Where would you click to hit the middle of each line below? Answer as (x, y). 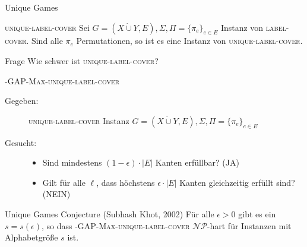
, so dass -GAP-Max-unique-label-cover (115, 225)
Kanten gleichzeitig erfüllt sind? (237, 182)
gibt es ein (257, 213)
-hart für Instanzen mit (249, 225)
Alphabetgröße (31, 237)
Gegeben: (22, 101)
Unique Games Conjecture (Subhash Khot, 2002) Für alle (110, 213)
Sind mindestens (72, 162)
